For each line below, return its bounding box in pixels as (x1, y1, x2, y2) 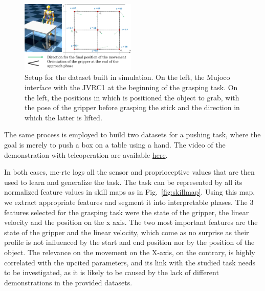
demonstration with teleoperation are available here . (4, 149, 168, 160)
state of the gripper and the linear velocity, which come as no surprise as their (4, 226, 249, 237)
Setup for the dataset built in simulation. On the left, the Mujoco (25, 72, 230, 82)
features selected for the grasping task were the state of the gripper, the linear (4, 206, 249, 217)
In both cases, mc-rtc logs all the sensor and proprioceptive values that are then (4, 167, 255, 177)
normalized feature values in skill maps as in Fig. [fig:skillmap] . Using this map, (4, 186, 255, 197)
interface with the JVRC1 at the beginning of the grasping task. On (25, 82, 238, 93)
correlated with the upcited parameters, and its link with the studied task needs (4, 257, 255, 267)
